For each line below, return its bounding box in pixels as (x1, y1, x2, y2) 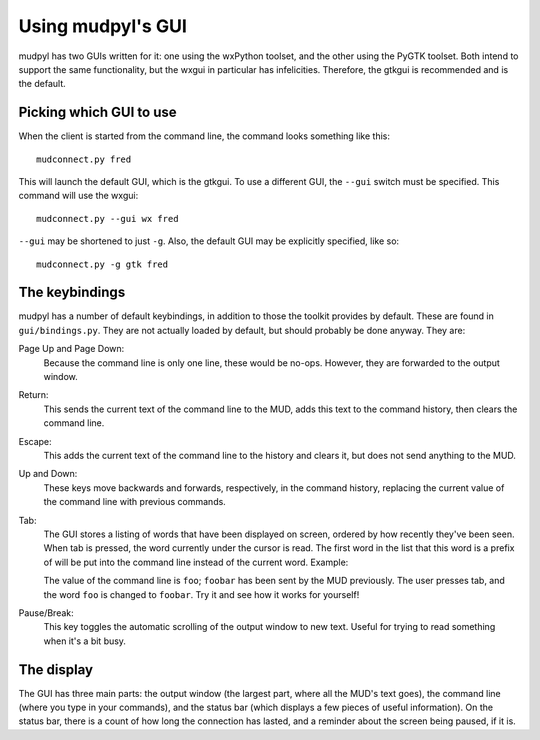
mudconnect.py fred (36, 153, 132, 165)
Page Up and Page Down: (18, 343, 125, 355)
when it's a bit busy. (43, 635, 127, 647)
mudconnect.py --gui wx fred (36, 213, 179, 224)
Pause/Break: (18, 606, 74, 619)
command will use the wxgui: (18, 190, 139, 202)
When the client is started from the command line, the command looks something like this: (18, 130, 390, 142)
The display (18, 661, 94, 678)
